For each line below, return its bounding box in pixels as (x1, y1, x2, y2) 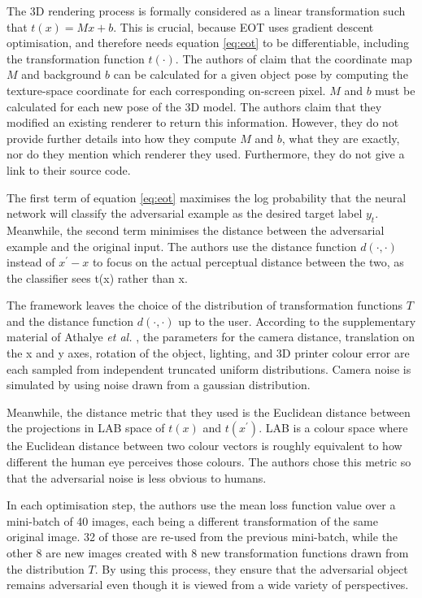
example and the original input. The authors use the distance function (7, 237, 357, 254)
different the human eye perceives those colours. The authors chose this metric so (7, 453, 411, 470)
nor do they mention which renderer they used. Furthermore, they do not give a (7, 145, 405, 162)
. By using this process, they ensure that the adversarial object (94, 560, 408, 577)
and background (21, 66, 102, 83)
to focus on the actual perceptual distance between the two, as (92, 253, 404, 271)
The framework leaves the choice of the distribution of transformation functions (7, 297, 403, 314)
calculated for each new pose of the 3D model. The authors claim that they (7, 97, 382, 115)
